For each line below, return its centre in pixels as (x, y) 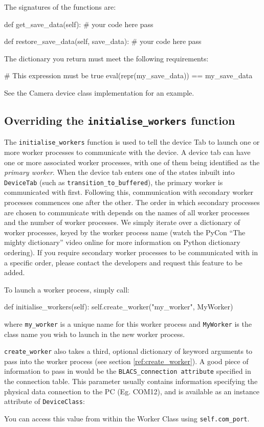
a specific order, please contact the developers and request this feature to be (123, 262)
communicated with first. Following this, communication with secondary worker (129, 192)
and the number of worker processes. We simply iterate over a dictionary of (122, 222)
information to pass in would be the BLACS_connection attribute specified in (128, 371)
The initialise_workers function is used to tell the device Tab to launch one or (132, 142)
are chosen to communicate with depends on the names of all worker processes (127, 212)
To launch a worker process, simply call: (67, 289)
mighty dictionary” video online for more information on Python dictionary (122, 242)
